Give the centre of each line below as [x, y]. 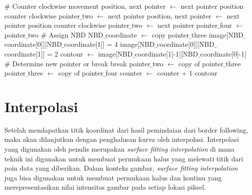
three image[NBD [217, 34]
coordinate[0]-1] [223, 53]
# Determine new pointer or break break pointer [78, 63]
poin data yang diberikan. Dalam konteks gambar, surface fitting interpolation [121, 168]
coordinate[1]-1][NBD [166, 53]
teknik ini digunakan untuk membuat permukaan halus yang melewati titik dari [124, 158]
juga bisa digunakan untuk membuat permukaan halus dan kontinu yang [113, 177]
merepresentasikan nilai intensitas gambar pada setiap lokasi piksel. [105, 187]
